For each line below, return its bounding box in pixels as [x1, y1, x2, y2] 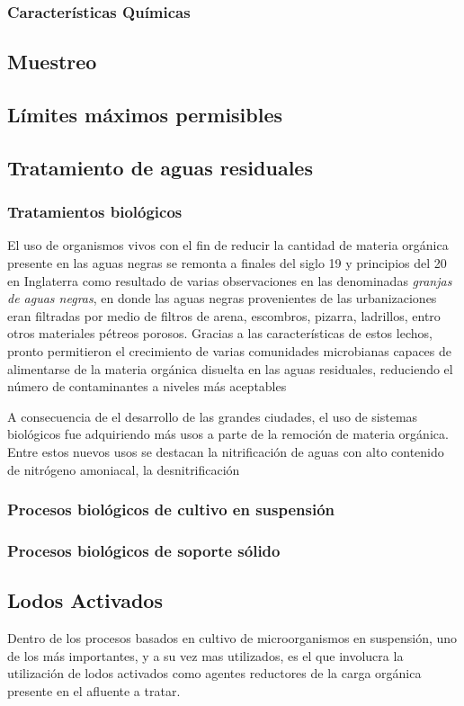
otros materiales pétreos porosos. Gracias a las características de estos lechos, [7, 324, 433, 343]
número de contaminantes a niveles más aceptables [7, 377, 287, 396]
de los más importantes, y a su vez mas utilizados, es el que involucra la [7, 646, 404, 665]
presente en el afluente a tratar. [7, 681, 181, 700]
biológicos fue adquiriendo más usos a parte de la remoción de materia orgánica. [7, 424, 449, 443]
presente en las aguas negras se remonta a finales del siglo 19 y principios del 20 [7, 254, 447, 272]
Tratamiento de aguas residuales [7, 153, 313, 181]
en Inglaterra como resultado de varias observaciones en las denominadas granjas [7, 271, 452, 290]
